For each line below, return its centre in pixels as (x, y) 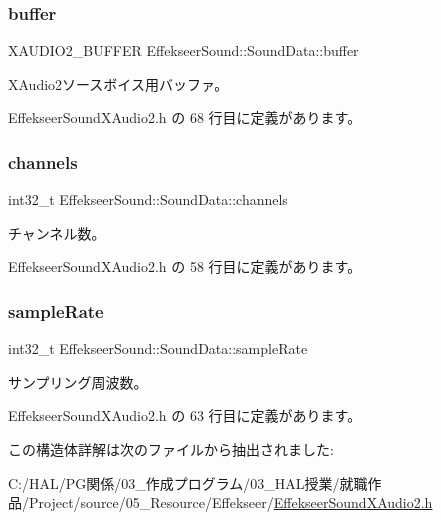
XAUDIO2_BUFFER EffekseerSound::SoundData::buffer (183, 50)
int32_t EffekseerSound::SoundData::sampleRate (158, 348)
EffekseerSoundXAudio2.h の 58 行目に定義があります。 (185, 266)
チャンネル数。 (57, 232)
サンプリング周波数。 (78, 381)
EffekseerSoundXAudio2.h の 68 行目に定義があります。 (185, 117)
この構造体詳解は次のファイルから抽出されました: (171, 449)
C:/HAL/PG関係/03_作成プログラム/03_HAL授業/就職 (188, 482)
